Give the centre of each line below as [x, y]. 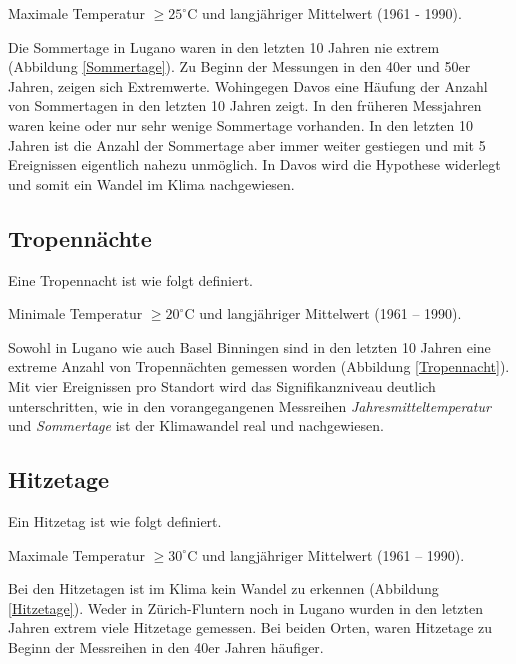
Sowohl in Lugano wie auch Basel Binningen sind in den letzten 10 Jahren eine [249, 346]
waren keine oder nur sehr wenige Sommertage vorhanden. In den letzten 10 [241, 124]
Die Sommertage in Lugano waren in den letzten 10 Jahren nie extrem [224, 46]
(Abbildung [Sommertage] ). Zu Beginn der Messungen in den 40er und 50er [239, 66]
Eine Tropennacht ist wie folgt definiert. [130, 279]
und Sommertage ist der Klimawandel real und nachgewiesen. [196, 425]
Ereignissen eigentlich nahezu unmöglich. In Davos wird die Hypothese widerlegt [254, 164]
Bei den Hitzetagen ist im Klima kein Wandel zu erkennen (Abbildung [223, 588]
